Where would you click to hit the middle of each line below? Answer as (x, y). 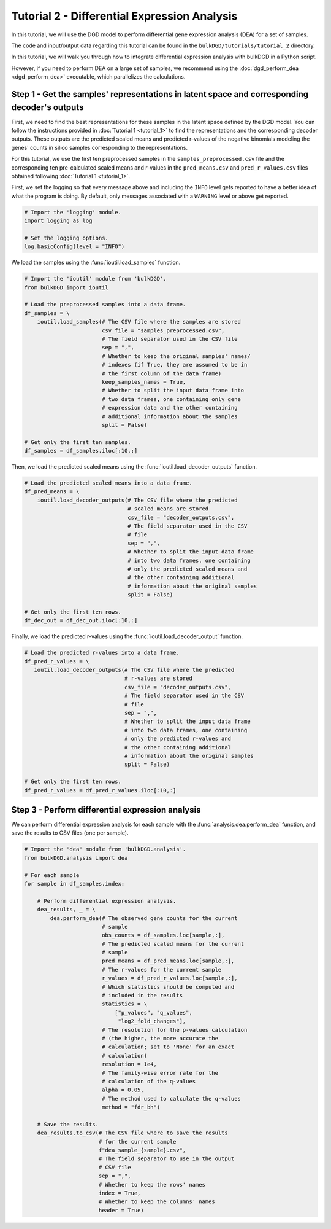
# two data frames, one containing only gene (171, 399)
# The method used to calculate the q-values (171, 1098)
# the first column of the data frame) (162, 373)
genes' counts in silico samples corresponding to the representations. (100, 147)
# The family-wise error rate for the (160, 1073)
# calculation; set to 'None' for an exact (168, 1047)
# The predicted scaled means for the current (173, 944)
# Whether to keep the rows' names (152, 1184)
